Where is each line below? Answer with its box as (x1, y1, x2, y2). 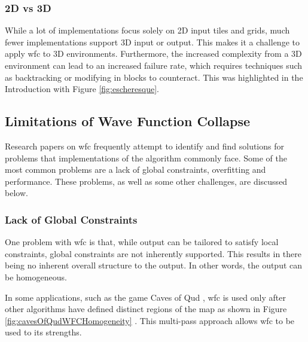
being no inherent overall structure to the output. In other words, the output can (5, 259, 303, 271)
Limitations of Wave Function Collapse (5, 112, 251, 130)
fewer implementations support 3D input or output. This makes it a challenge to (5, 35, 300, 48)
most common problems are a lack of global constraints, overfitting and (5, 163, 266, 176)
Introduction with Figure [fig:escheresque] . (5, 83, 159, 95)
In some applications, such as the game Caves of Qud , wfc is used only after (5, 291, 286, 303)
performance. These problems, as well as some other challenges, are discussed (5, 175, 288, 187)
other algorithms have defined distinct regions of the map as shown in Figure (5, 303, 287, 315)
